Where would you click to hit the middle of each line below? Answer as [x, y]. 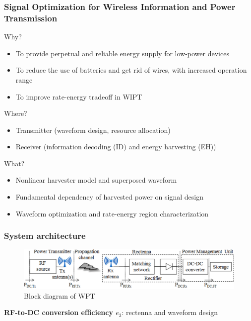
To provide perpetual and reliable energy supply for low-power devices [122, 53]
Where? [16, 113]
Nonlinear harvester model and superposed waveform [96, 180]
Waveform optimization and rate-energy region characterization [112, 213]
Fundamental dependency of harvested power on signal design [109, 197]
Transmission [31, 18]
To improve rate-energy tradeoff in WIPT [79, 96]
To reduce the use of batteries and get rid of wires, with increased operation [131, 70]
